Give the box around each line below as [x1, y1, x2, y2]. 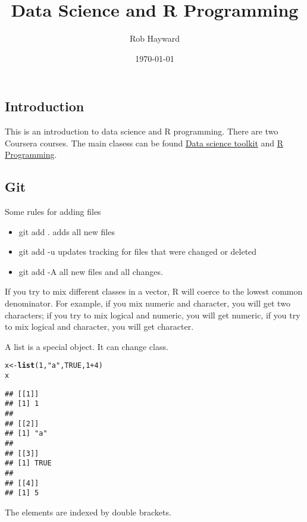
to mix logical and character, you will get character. [5, 320, 194, 333]
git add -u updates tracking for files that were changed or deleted [18, 245, 257, 258]
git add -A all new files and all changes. [18, 265, 163, 277]
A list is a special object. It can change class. [5, 340, 168, 352]
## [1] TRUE [5, 459, 52, 468]
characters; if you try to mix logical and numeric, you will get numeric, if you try [5, 308, 300, 321]
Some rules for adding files [5, 205, 101, 218]
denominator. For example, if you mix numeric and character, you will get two [5, 297, 290, 310]
